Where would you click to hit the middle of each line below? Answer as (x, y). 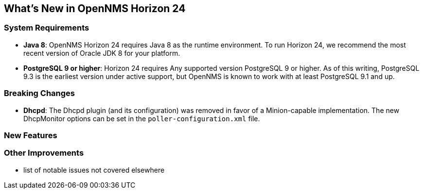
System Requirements (47, 28)
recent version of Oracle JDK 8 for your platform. (102, 53)
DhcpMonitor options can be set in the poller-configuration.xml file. (142, 118)
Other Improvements (44, 153)
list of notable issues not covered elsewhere (94, 170)
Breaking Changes (40, 93)
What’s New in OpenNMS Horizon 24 (95, 8)
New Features (31, 135)
